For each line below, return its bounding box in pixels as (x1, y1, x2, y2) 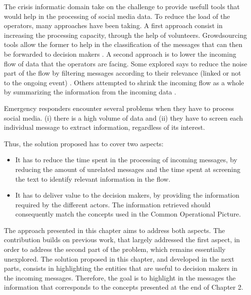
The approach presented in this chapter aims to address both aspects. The (4, 225, 225, 235)
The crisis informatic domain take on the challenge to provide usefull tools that (4, 1, 240, 11)
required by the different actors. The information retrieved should (15, 199, 211, 209)
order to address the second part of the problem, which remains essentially (4, 244, 226, 254)
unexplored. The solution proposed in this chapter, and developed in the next (4, 253, 234, 264)
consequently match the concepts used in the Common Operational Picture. (15, 209, 241, 219)
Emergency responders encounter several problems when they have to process (4, 103, 234, 113)
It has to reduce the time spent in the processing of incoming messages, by (15, 155, 237, 165)
